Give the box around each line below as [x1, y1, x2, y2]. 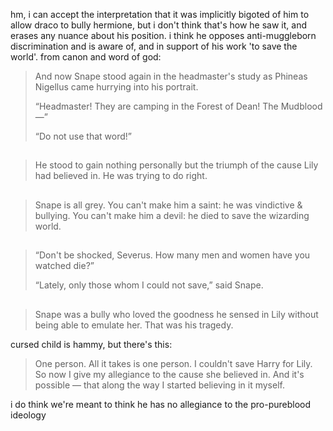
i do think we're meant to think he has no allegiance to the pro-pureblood [10, 398, 312, 410]
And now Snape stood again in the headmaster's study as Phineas [34, 70, 308, 82]
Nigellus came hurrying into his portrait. [34, 81, 199, 93]
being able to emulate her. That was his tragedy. [34, 319, 234, 331]
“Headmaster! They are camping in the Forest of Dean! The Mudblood [34, 100, 323, 112]
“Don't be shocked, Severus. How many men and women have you [34, 249, 311, 261]
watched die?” [34, 260, 95, 272]
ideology [10, 409, 47, 421]
